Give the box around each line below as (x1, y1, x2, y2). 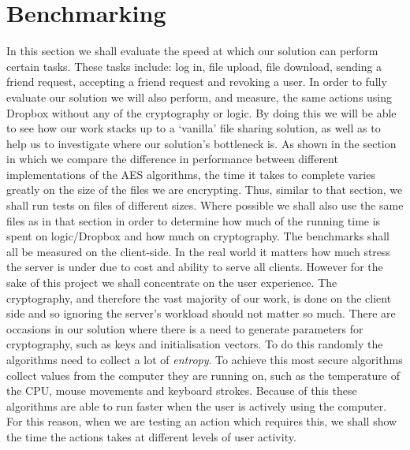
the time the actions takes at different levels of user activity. (6, 428, 296, 444)
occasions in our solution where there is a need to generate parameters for (6, 320, 363, 337)
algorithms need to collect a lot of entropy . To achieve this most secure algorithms (6, 351, 403, 367)
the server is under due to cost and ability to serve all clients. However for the (6, 258, 383, 275)
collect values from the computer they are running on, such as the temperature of (6, 366, 400, 383)
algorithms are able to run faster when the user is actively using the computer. (6, 397, 387, 414)
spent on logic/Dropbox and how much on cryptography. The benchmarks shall (6, 228, 389, 244)
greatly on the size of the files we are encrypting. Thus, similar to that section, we (6, 181, 403, 198)
